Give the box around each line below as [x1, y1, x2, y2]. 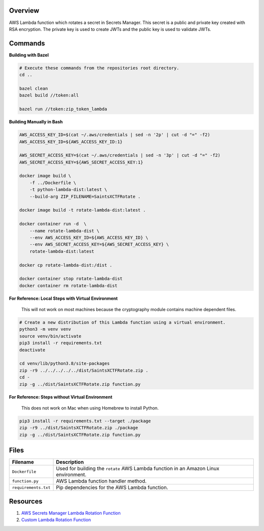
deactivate [19, 347, 45, 353]
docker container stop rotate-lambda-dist [19, 276, 123, 282]
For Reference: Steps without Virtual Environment [9, 394, 112, 400]
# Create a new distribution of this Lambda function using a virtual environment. [19, 320, 226, 325]
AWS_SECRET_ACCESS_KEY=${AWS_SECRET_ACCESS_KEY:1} [19, 159, 144, 165]
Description [56, 459, 84, 465]
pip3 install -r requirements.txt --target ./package [19, 418, 151, 424]
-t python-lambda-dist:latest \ [29, 187, 108, 193]
